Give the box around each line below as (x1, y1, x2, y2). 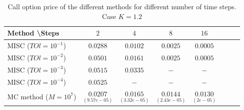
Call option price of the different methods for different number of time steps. (7, 1, 236, 11)
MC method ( (7, 91, 48, 101)
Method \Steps (7, 28, 59, 38)
